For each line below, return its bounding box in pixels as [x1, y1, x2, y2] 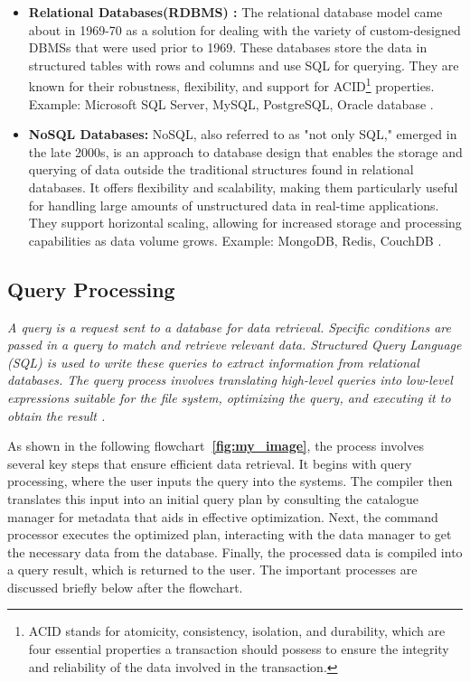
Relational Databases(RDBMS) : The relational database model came [28, 3, 443, 21]
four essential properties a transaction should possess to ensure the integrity [28, 640, 449, 659]
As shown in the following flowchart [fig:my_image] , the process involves [7, 436, 424, 455]
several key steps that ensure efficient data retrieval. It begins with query [7, 453, 412, 472]
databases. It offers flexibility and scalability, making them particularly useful [28, 178, 458, 196]
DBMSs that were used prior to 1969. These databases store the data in [28, 38, 428, 57]
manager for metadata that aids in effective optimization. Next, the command [7, 507, 438, 526]
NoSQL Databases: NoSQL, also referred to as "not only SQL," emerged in [28, 125, 457, 144]
